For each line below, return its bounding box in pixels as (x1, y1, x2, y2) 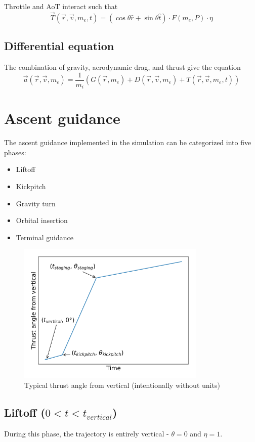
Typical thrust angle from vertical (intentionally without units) (24, 380, 220, 390)
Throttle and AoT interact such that (4, 1, 118, 11)
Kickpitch (16, 181, 46, 192)
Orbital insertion (16, 215, 68, 226)
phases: (4, 147, 26, 157)
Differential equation (4, 38, 114, 54)
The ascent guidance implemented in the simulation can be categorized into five (4, 137, 251, 148)
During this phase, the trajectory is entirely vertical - (4, 428, 169, 439)
